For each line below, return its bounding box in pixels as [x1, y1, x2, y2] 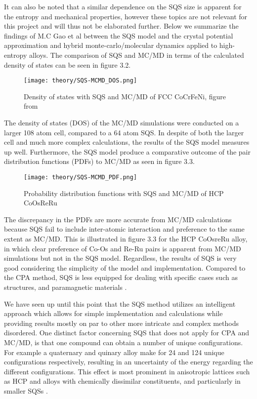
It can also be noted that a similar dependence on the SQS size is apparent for [4, 1, 242, 11]
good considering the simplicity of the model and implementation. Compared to [4, 262, 246, 273]
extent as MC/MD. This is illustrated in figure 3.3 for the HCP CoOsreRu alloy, [4, 234, 248, 243]
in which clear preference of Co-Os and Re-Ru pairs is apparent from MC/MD [4, 243, 241, 253]
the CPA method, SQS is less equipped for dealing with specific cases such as [4, 272, 238, 282]
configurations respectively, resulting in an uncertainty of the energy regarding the [4, 357, 253, 367]
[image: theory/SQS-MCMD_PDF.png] [24, 173, 137, 181]
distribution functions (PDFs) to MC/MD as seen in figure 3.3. [4, 156, 195, 166]
